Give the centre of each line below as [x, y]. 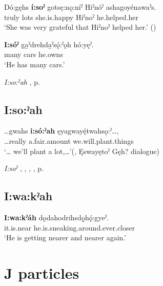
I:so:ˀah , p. [22, 81]
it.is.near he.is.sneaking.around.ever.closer [70, 227]
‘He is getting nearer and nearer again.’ [65, 237]
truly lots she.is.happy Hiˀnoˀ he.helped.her [72, 17]
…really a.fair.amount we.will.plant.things [69, 140]
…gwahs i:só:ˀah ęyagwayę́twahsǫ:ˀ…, [62, 131]
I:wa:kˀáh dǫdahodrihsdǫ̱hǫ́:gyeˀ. [57, 217]
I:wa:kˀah [28, 196]
